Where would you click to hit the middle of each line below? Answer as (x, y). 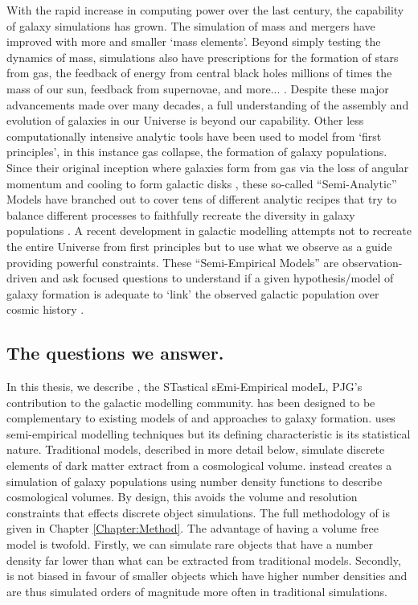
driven (22, 278)
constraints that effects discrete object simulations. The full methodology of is (198, 512)
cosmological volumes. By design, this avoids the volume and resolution (182, 497)
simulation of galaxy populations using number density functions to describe (195, 481)
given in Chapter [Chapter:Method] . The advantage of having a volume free (193, 528)
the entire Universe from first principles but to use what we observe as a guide (199, 246)
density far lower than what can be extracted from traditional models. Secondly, (204, 560)
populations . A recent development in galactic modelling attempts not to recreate (209, 230)
